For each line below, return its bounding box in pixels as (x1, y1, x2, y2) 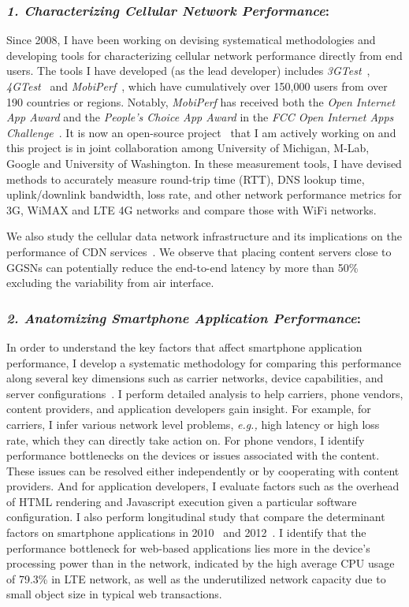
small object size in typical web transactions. (6, 586, 222, 602)
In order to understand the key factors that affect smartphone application (6, 338, 363, 355)
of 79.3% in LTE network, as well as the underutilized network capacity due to (6, 570, 386, 587)
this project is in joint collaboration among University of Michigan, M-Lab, (6, 140, 370, 156)
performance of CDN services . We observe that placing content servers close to (6, 243, 392, 259)
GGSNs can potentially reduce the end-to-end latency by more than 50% (6, 259, 359, 275)
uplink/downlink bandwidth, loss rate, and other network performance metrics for (6, 186, 402, 203)
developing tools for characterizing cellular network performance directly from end (6, 47, 403, 63)
